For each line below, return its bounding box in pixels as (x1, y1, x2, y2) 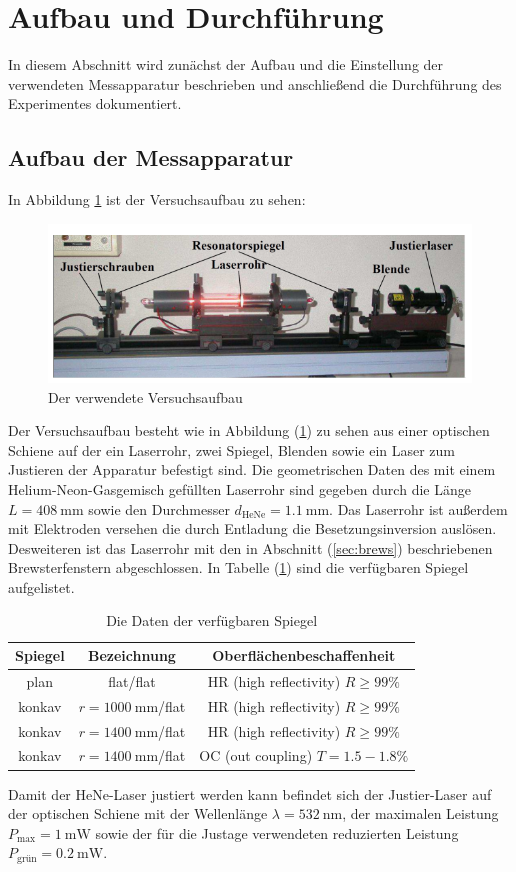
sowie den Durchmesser (88, 498, 230, 519)
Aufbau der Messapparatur (8, 142, 294, 173)
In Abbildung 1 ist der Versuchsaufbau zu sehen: (8, 189, 306, 210)
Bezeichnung (88, 645, 176, 666)
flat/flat (108, 670, 156, 691)
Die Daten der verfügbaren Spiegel (106, 610, 318, 631)
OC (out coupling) (199, 745, 313, 766)
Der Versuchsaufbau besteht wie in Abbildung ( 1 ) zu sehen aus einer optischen (8, 420, 490, 441)
